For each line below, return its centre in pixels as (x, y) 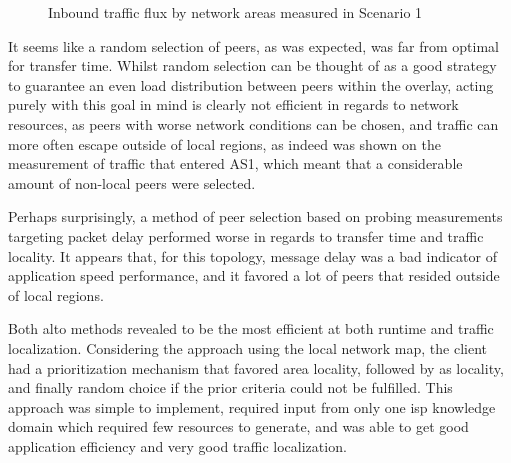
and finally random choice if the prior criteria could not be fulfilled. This (230, 387)
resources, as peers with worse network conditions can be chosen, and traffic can (253, 123)
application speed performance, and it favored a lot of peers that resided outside (254, 275)
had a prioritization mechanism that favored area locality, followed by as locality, (256, 367)
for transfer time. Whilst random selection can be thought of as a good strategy (252, 65)
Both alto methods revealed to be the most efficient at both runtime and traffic (251, 328)
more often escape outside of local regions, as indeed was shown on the (224, 143)
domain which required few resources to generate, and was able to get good (238, 426)
